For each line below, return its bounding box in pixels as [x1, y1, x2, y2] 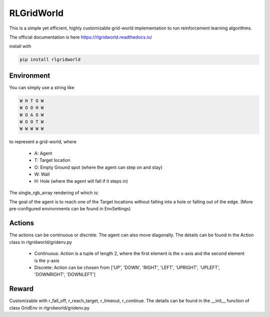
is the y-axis [34, 257, 59, 263]
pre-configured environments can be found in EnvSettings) [9, 206, 131, 212]
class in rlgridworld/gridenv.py [9, 239, 72, 245]
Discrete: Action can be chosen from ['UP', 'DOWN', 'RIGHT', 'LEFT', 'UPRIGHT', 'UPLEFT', [34, 264, 220, 270]
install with [9, 43, 31, 50]
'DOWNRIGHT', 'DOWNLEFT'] [34, 271, 96, 277]
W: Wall [34, 171, 50, 177]
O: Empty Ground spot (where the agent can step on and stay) [34, 164, 162, 170]
